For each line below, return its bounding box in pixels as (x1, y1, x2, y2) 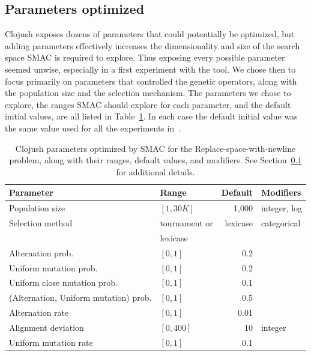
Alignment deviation (9, 321, 84, 333)
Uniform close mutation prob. (9, 276, 118, 289)
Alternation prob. (9, 246, 74, 259)
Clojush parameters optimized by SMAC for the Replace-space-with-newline (15, 142, 296, 154)
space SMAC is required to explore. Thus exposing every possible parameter (5, 51, 285, 64)
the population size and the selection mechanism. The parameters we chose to (5, 86, 291, 99)
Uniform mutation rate (9, 336, 93, 348)
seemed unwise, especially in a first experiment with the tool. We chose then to (5, 62, 296, 75)
